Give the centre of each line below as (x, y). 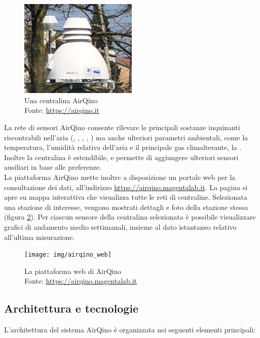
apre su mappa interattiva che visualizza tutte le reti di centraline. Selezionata (126, 197)
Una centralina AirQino (61, 100)
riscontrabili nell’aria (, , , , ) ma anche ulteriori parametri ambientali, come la (126, 137)
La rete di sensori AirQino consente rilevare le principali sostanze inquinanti (122, 127)
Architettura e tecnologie (71, 308)
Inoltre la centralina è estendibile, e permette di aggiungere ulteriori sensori (121, 157)
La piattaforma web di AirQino (73, 271)
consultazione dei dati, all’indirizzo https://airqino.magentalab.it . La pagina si (126, 187)
